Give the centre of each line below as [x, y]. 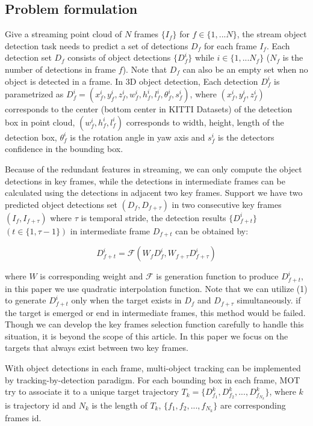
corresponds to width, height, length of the [205, 122]
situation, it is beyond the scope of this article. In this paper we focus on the [147, 336]
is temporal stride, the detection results [153, 217]
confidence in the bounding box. [64, 149]
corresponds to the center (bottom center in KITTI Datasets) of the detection [149, 109]
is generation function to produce [217, 276]
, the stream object [272, 34]
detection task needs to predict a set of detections [97, 45]
